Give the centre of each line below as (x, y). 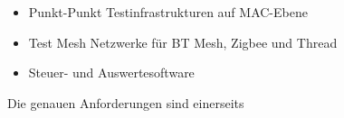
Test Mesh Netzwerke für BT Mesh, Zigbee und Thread (183, 42)
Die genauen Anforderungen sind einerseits (126, 102)
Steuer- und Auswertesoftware (111, 73)
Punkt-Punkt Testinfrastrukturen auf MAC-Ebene (168, 12)
